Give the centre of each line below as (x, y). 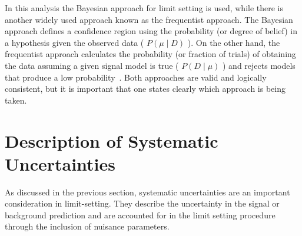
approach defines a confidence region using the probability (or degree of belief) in (151, 31)
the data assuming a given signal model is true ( (92, 65)
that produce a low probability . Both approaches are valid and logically (136, 77)
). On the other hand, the (234, 42)
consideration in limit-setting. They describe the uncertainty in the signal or (142, 203)
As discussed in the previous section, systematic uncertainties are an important (147, 192)
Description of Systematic (112, 140)
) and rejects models (259, 65)
